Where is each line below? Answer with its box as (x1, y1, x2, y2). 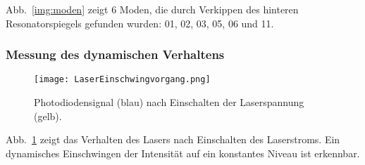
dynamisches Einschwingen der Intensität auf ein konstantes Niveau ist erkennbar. (6, 145, 360, 160)
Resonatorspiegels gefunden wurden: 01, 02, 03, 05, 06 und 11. (6, 15, 274, 30)
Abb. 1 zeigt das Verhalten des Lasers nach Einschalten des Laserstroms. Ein (6, 132, 340, 147)
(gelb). (34, 108, 62, 123)
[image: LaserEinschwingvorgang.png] (34, 74, 211, 85)
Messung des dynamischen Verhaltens (6, 46, 225, 63)
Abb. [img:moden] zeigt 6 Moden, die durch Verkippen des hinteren (6, 2, 299, 16)
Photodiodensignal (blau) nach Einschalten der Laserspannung (34, 95, 304, 110)
